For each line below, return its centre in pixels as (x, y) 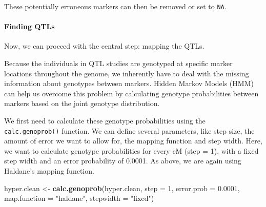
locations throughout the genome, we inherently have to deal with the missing (127, 73)
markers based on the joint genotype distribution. (82, 103)
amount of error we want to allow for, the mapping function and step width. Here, (133, 141)
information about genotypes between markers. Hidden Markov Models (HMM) (129, 83)
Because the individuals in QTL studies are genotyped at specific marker (118, 63)
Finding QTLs (29, 26)
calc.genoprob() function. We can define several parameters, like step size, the (129, 130)
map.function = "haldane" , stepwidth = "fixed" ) (79, 198)
